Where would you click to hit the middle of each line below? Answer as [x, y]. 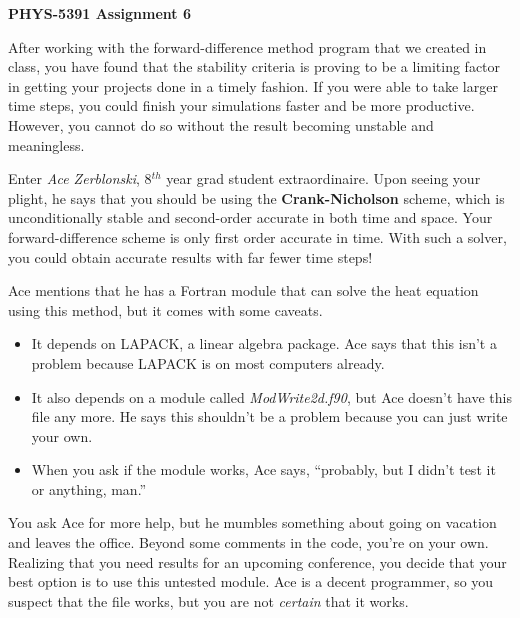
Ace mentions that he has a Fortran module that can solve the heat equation [243, 290]
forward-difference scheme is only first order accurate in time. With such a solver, [257, 236]
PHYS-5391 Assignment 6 [99, 13]
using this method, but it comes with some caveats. [165, 309]
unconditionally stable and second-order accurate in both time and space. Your [250, 217]
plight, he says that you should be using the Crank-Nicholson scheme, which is [256, 197]
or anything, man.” [89, 488]
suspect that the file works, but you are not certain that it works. [208, 600]
